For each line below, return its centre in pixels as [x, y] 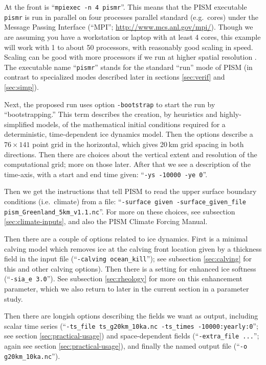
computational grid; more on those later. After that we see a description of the [127, 164]
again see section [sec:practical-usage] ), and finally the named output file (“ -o [126, 346]
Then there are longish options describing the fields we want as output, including [131, 316]
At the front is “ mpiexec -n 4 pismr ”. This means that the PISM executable [126, 7]
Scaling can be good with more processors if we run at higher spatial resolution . [130, 57]
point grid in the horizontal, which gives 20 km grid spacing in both [138, 144]
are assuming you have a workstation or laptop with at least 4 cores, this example [132, 36]
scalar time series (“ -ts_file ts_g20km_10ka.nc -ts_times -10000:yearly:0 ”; [131, 325]
